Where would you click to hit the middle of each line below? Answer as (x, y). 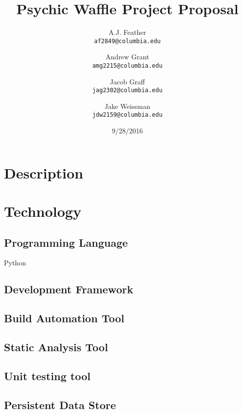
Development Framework (69, 289)
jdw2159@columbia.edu (127, 115)
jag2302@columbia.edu (127, 90)
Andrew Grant (127, 57)
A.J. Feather (127, 32)
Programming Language (66, 242)
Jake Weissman (127, 106)
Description (44, 172)
